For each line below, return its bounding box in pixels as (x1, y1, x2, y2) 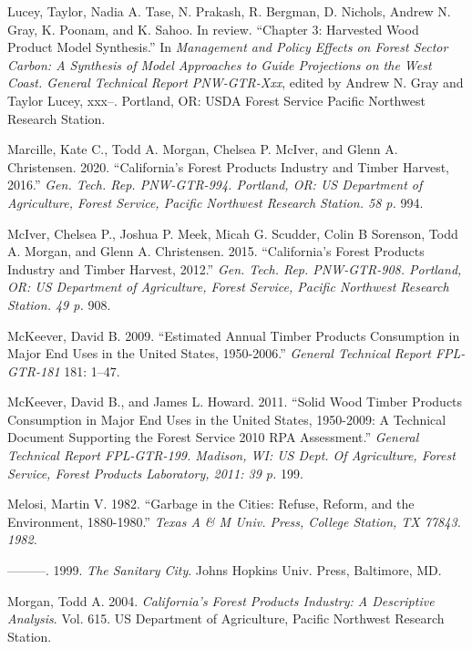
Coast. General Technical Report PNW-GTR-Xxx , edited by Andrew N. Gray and (7, 73, 464, 92)
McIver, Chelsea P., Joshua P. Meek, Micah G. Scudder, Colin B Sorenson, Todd (7, 223, 458, 242)
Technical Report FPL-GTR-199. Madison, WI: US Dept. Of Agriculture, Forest (7, 446, 456, 465)
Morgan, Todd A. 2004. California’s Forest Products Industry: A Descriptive (7, 591, 435, 610)
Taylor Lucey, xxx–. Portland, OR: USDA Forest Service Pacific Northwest (7, 90, 426, 109)
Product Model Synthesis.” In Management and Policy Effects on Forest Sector (7, 37, 448, 57)
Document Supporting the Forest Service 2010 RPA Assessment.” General (7, 428, 419, 447)
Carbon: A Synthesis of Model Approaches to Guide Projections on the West (7, 55, 432, 74)
